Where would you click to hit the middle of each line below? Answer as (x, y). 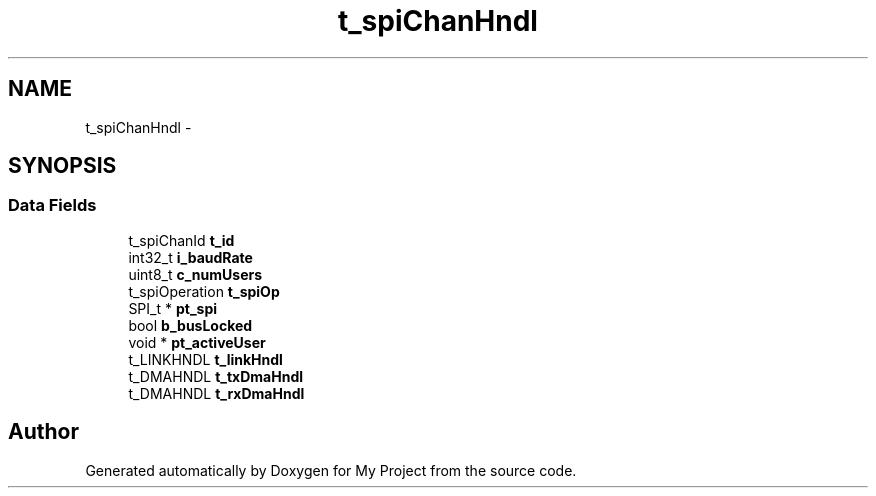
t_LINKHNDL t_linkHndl (205, 359)
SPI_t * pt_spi (173, 308)
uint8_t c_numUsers (195, 274)
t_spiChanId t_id (181, 240)
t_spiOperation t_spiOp (204, 291)
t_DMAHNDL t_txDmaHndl (216, 376)
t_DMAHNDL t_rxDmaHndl (216, 393)
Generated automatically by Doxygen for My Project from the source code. (331, 470)
